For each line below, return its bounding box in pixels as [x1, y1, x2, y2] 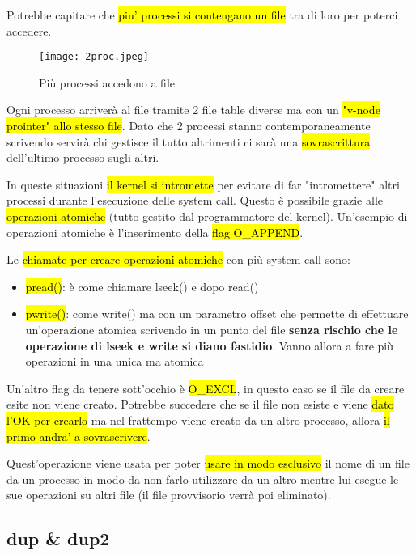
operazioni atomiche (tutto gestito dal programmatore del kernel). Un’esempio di [6, 208, 408, 224]
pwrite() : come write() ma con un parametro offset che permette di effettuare [25, 305, 409, 322]
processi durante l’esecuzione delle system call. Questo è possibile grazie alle [6, 192, 383, 209]
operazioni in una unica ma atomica [25, 353, 204, 370]
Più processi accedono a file [39, 74, 175, 91]
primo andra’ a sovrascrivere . [6, 427, 151, 444]
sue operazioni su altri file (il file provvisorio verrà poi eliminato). [6, 486, 331, 503]
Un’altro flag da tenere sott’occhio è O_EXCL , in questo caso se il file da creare [6, 379, 405, 396]
